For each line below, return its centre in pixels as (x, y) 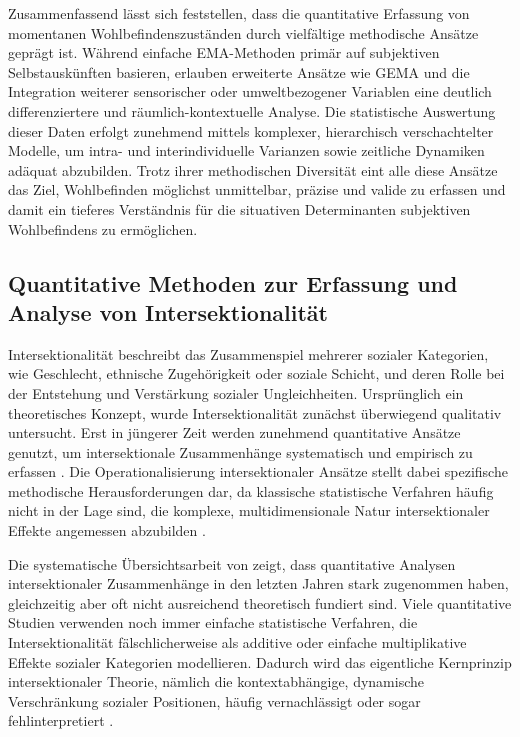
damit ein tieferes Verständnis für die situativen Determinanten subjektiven (239, 208)
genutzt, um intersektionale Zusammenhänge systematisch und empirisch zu (240, 451)
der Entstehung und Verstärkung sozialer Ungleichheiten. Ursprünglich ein (236, 392)
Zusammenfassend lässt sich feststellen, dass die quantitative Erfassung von (239, 13)
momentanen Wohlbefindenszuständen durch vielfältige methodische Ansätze (243, 32)
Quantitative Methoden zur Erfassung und (233, 282)
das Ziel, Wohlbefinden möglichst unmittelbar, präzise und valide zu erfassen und (257, 189)
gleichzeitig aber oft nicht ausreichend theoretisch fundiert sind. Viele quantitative (260, 602)
